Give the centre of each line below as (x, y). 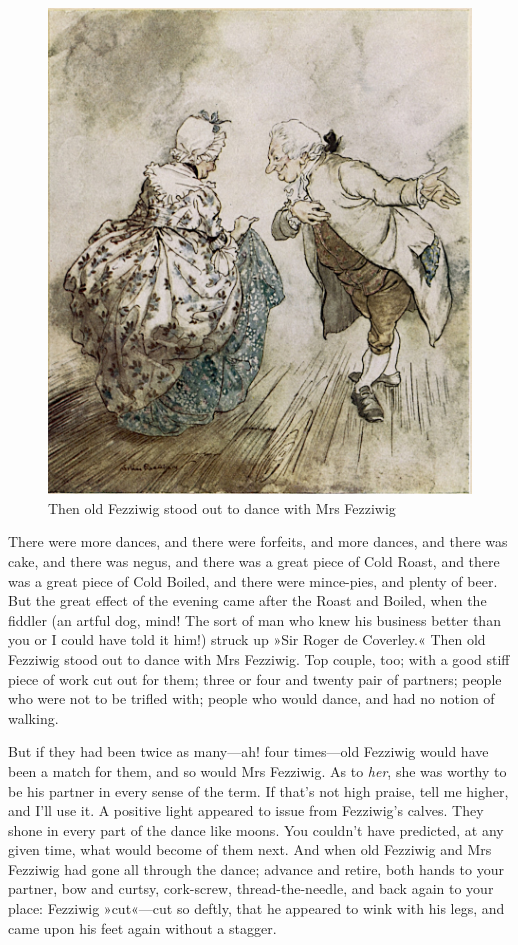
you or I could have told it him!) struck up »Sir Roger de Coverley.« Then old (247, 639)
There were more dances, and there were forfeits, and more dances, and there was (258, 541)
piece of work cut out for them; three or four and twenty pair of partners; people (255, 678)
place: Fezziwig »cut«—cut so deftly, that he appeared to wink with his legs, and (256, 908)
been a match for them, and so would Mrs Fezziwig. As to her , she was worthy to (257, 770)
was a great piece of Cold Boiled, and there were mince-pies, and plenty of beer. (253, 580)
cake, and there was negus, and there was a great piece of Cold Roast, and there (254, 560)
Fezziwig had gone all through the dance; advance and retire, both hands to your (256, 868)
